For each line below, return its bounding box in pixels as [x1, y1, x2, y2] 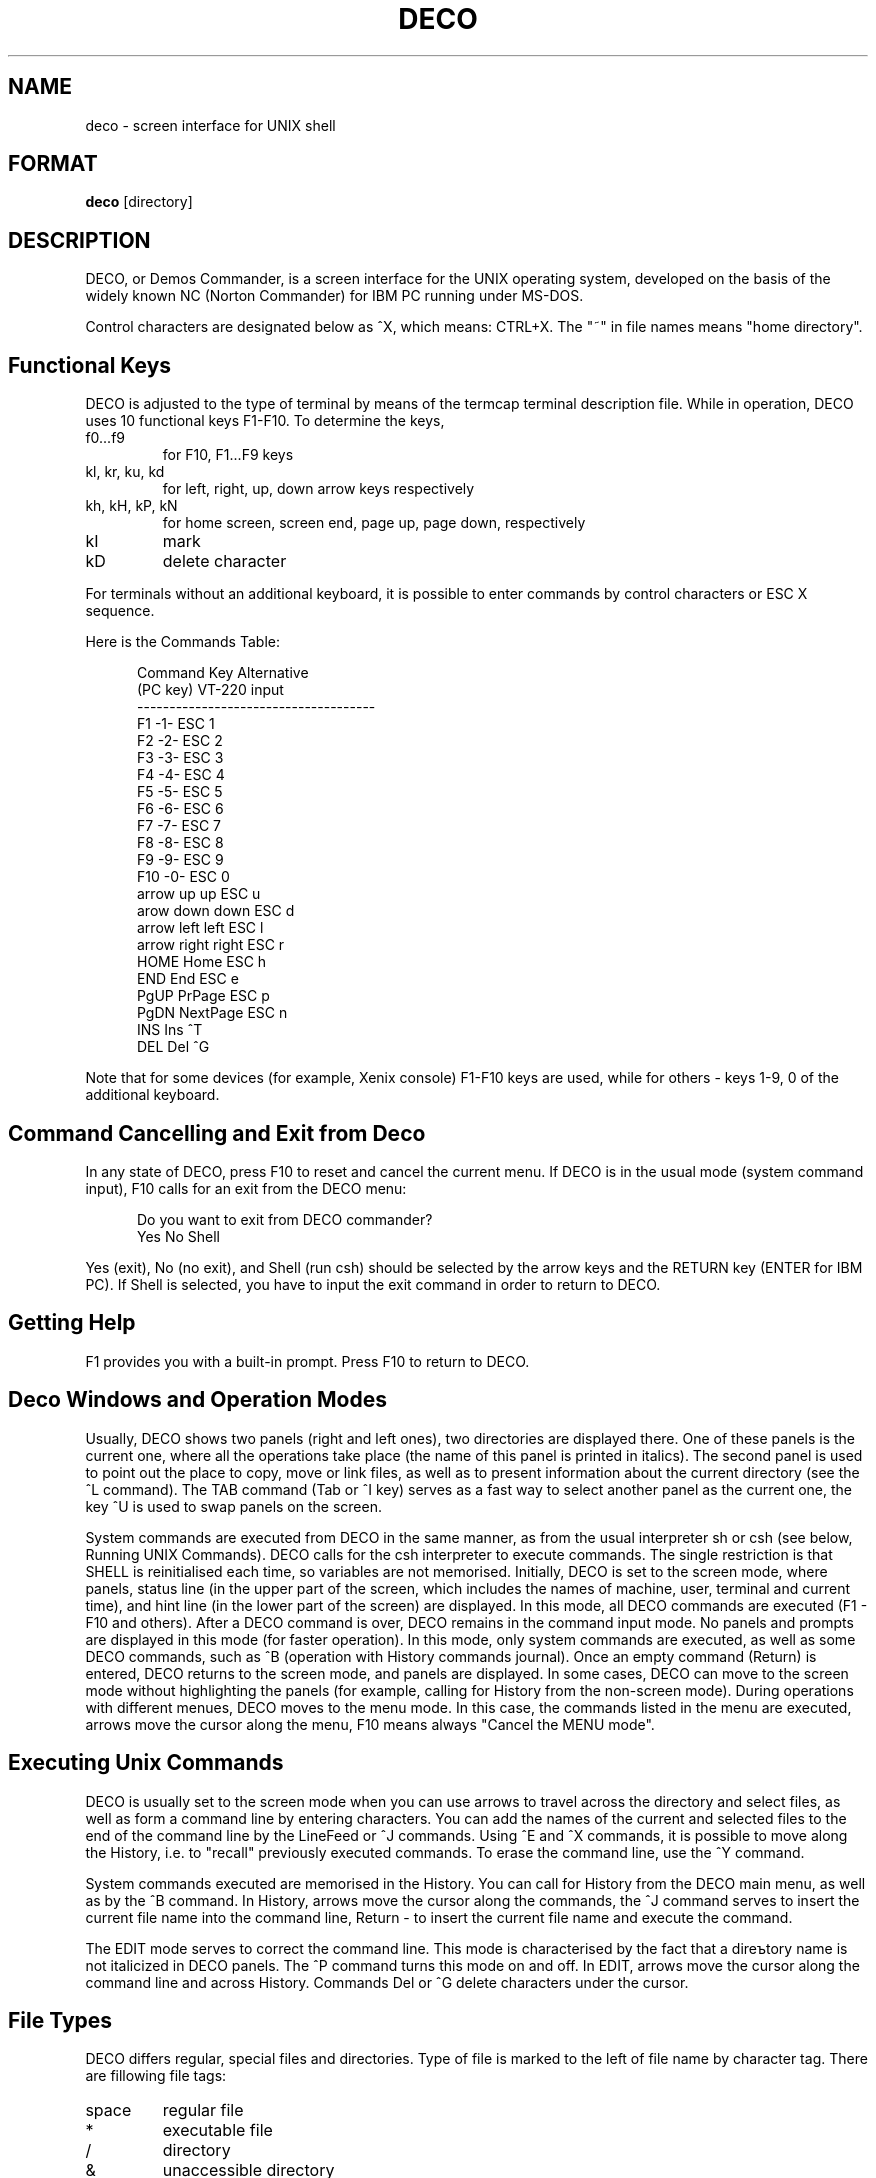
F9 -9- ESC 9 [137, 851, 224, 869]
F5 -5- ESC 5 [137, 783, 223, 801]
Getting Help [8, 1310, 136, 1336]
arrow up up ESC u [137, 885, 261, 903]
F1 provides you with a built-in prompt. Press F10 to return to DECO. [85, 1352, 530, 1370]
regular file [162, 2100, 244, 2121]
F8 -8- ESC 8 [137, 834, 224, 852]
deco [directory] [85, 193, 193, 211]
